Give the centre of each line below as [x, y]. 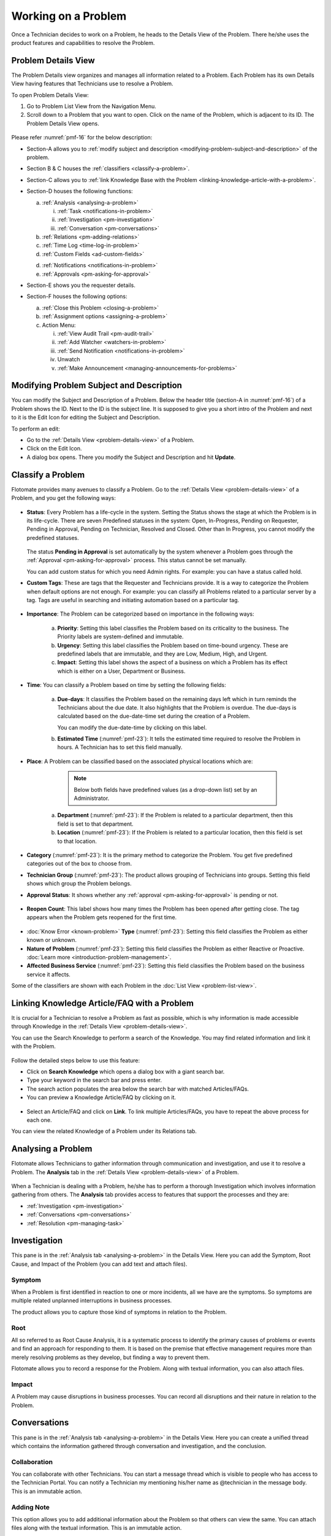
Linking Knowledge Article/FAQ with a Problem [103, 1003]
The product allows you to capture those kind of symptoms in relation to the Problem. [119, 1312]
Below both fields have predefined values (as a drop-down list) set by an [165, 790]
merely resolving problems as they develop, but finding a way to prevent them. [111, 1357]
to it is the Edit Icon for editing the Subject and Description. [86, 417]
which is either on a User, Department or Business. [121, 671]
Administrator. [92, 798]
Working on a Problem [69, 16]
